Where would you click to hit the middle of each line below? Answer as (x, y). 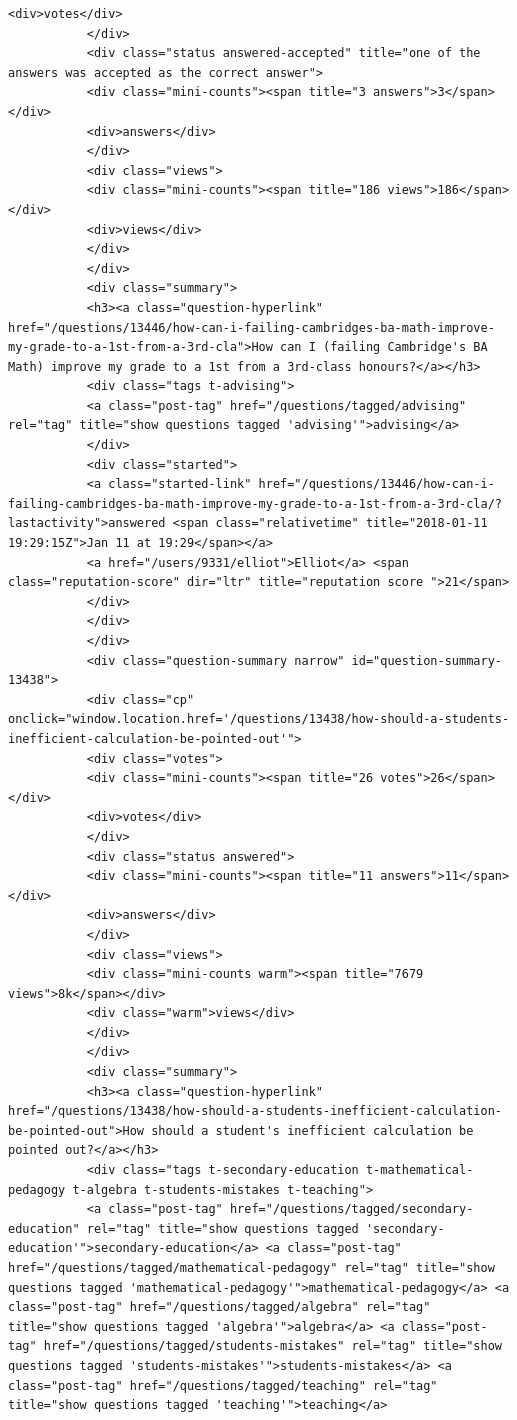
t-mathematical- (419, 1170)
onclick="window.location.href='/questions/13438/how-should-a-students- (259, 719)
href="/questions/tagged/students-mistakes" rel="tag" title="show (272, 1346)
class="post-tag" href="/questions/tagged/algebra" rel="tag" (219, 1307)
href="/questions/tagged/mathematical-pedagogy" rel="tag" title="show (251, 1268)
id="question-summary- (426, 660)
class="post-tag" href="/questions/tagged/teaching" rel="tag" (223, 1385)
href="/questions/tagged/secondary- (351, 1209)
